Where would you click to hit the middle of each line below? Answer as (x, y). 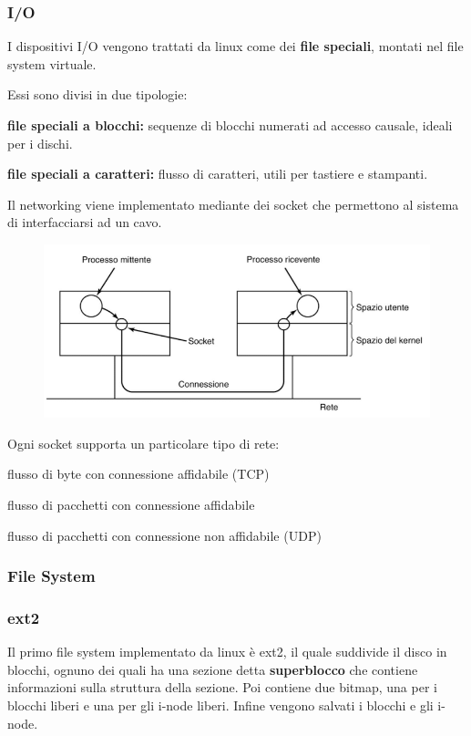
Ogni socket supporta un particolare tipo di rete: (143, 443)
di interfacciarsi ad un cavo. (85, 222)
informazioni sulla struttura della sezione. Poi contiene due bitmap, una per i (222, 687)
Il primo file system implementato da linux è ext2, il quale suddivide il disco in (227, 652)
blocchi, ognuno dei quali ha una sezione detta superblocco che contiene (213, 669)
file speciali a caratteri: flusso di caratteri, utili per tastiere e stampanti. (218, 174)
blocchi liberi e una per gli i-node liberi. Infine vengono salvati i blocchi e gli (220, 705)
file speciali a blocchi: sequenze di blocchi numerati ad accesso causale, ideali (230, 125)
